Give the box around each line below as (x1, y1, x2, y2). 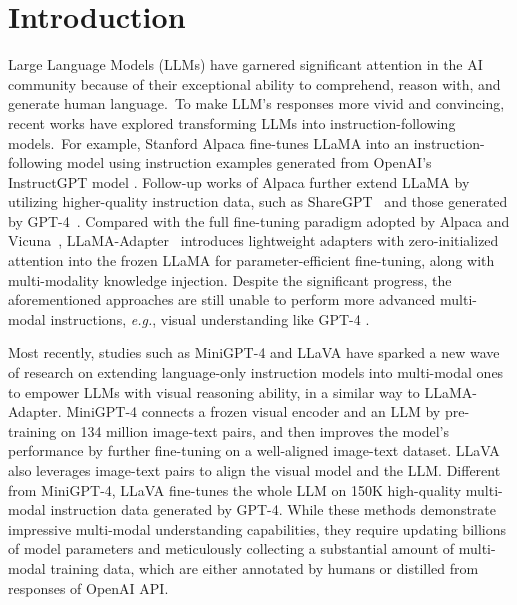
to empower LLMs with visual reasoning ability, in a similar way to (8, 381, 420, 402)
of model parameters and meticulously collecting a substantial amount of (8, 538, 455, 559)
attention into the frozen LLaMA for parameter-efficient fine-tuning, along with (8, 250, 495, 271)
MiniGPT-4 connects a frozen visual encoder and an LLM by (66, 401, 441, 422)
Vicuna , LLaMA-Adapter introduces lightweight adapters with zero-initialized (8, 230, 499, 251)
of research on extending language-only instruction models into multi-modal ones (8, 362, 504, 383)
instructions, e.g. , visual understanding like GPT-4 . (50, 308, 370, 329)
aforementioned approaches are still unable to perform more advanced (8, 289, 436, 310)
